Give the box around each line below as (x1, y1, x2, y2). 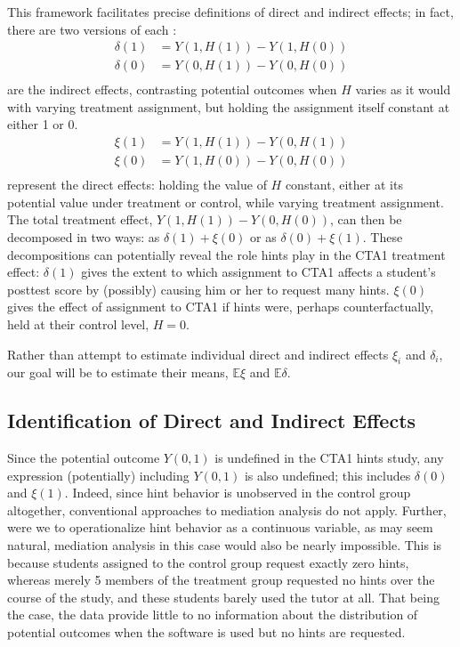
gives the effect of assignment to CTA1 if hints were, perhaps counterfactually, (7, 297, 434, 316)
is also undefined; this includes (244, 465, 411, 484)
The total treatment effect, (7, 210, 153, 229)
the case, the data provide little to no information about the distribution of (7, 605, 418, 624)
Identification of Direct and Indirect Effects (7, 407, 416, 434)
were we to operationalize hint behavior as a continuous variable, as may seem (7, 518, 433, 537)
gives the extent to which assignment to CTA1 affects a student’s (81, 263, 436, 281)
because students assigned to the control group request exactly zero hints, (7, 553, 409, 571)
